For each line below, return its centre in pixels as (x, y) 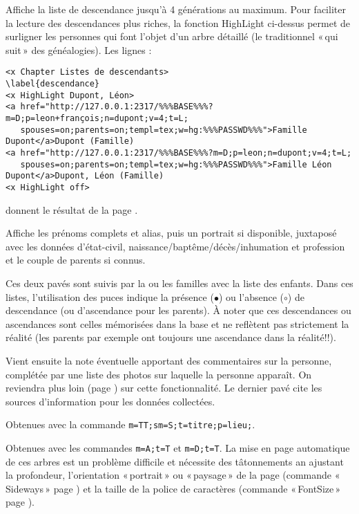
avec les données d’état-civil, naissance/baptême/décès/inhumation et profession (175, 246)
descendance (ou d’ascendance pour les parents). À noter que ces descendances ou (178, 310)
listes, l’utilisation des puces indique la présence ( (110, 296)
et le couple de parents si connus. (76, 260)
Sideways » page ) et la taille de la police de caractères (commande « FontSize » (173, 488)
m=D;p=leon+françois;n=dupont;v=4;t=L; (97, 118)
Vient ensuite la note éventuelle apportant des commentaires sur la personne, (169, 360)
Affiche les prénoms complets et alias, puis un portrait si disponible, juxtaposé (171, 233)
